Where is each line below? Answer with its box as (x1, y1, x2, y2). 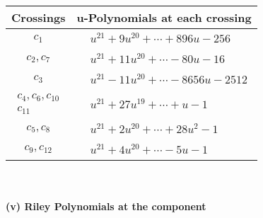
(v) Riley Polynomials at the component (6, 199, 206, 214)
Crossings (11, 9, 66, 25)
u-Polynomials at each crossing (76, 9, 252, 25)
